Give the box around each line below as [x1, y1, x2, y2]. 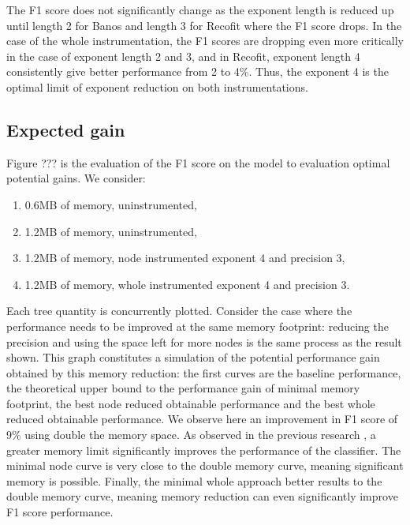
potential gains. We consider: [6, 170, 146, 186]
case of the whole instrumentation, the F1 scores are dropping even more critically [6, 32, 404, 49]
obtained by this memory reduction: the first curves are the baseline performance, [6, 364, 401, 381]
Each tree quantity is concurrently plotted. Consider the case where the [6, 302, 352, 319]
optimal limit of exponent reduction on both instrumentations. [6, 78, 308, 95]
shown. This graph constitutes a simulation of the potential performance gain [6, 349, 380, 366]
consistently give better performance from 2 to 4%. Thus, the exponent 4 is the [6, 63, 389, 80]
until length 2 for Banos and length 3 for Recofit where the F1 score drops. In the [6, 17, 402, 33]
